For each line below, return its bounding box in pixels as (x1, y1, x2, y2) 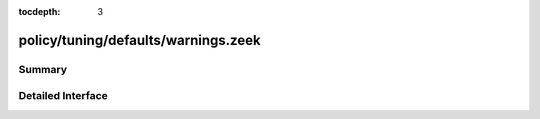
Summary (18, 62, 68, 76)
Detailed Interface (18, 89, 109, 103)
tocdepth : (18, 6, 61, 17)
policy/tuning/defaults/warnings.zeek (18, 31, 261, 49)
